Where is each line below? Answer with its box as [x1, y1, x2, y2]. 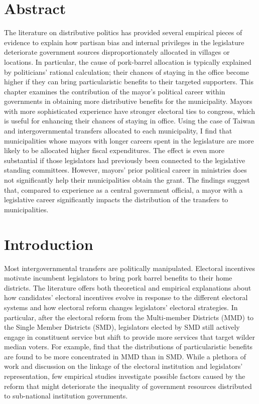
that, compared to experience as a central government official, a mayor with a [4, 184, 243, 195]
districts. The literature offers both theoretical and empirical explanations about [4, 282, 251, 293]
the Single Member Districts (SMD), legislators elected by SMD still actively [4, 322, 240, 332]
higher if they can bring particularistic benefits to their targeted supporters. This [4, 76, 253, 87]
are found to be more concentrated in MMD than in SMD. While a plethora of [4, 351, 246, 361]
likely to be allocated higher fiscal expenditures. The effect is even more [4, 145, 224, 156]
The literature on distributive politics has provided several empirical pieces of [4, 27, 242, 38]
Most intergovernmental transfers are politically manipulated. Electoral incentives [4, 262, 255, 273]
